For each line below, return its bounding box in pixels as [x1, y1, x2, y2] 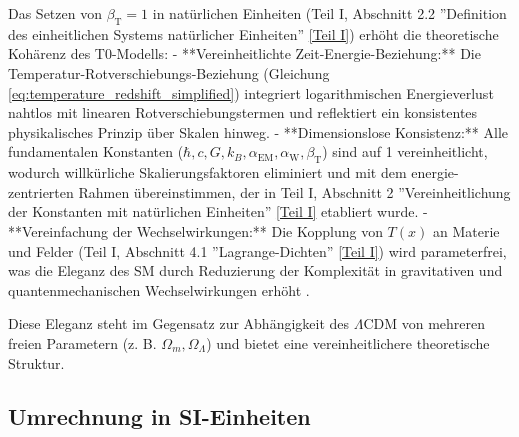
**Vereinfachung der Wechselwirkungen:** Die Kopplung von [8, 220, 383, 241]
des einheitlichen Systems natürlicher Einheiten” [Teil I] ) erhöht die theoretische [8, 23, 499, 44]
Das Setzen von [8, 3, 102, 23]
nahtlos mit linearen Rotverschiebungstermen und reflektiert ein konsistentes [8, 102, 478, 123]
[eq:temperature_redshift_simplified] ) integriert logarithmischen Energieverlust [8, 82, 494, 103]
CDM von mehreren [363, 313, 486, 334]
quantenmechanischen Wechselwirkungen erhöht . [8, 279, 310, 300]
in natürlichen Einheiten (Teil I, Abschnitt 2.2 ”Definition [152, 3, 507, 23]
